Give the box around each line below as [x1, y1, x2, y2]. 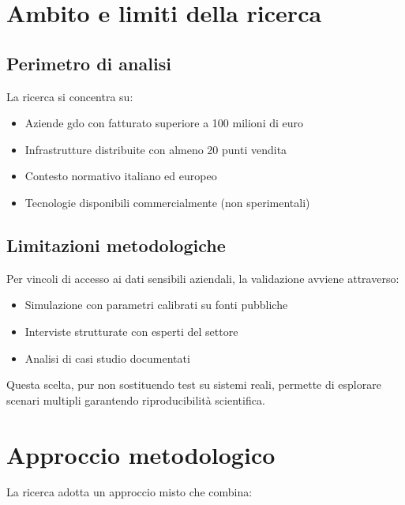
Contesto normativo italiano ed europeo [24, 168, 217, 184]
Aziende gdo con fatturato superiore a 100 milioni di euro [24, 115, 304, 131]
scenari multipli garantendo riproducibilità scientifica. [6, 391, 265, 408]
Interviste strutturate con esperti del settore [24, 322, 238, 339]
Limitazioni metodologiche [6, 232, 226, 257]
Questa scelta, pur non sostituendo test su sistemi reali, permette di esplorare [6, 376, 381, 393]
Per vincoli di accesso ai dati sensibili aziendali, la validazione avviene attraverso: [6, 269, 399, 286]
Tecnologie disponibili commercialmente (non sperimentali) [24, 194, 310, 210]
